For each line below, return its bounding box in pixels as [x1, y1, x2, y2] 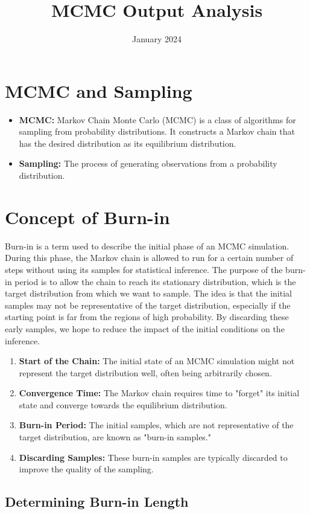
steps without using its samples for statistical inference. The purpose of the [5, 263, 283, 275]
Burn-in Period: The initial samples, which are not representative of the [19, 419, 294, 431]
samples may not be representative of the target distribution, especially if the [5, 298, 291, 311]
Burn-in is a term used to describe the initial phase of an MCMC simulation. [5, 239, 289, 252]
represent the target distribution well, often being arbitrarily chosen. [19, 366, 272, 379]
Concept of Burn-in [5, 204, 170, 229]
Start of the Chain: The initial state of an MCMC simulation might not [19, 355, 295, 367]
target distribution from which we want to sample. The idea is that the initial [5, 287, 292, 300]
